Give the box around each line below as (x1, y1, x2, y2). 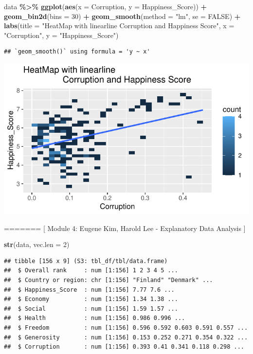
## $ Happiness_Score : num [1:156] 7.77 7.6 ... (4, 286, 175, 293)
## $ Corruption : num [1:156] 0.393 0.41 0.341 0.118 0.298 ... (4, 343, 244, 351)
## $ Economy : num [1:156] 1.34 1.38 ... (4, 296, 178, 303)
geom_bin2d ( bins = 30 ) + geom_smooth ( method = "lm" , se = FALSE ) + (4, 11, 241, 21)
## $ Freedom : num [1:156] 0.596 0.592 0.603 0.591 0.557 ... (4, 324, 248, 332)
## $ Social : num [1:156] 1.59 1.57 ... (4, 305, 178, 312)
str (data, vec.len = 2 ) (4, 239, 70, 249)
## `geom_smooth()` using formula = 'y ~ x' (4, 48, 150, 55)
